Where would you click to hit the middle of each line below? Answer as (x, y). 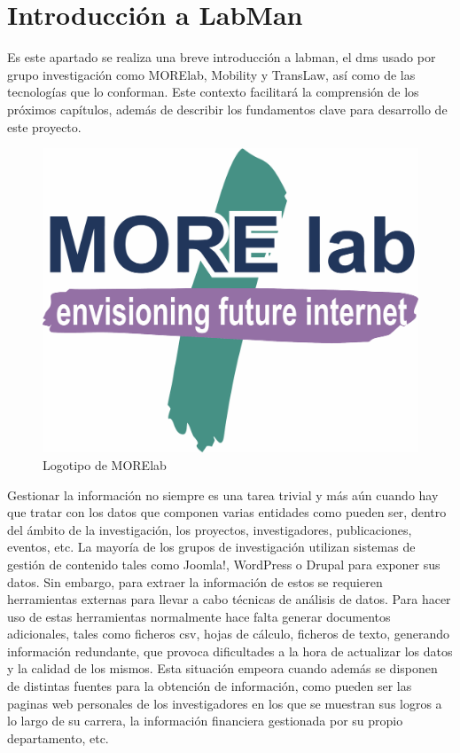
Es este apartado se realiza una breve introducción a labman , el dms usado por (222, 57)
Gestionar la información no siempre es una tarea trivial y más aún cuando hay (223, 494)
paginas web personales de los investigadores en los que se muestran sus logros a (225, 703)
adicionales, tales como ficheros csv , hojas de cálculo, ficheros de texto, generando (229, 634)
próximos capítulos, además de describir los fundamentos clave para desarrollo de (227, 109)
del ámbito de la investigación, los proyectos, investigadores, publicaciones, (210, 529)
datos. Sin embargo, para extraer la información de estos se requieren (195, 581)
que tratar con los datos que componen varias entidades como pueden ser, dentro (227, 512)
